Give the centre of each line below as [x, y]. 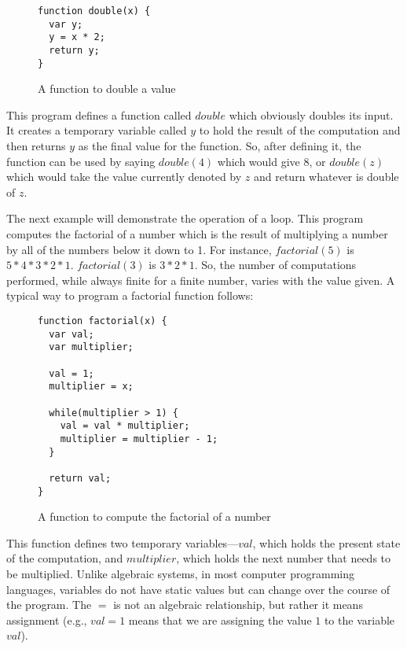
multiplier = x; [91, 387]
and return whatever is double [326, 177]
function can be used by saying [81, 161]
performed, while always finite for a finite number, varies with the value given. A [201, 280]
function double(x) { [94, 11]
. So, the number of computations [275, 265]
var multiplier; [91, 347]
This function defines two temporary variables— [123, 542]
